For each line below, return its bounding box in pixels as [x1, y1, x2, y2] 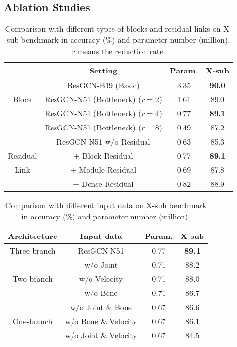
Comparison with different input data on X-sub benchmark [5, 200, 207, 211]
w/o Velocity [79, 273, 123, 285]
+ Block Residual [73, 150, 133, 162]
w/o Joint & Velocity [65, 329, 137, 341]
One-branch [13, 315, 53, 327]
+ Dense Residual [73, 178, 134, 190]
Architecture [8, 230, 57, 242]
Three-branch [9, 245, 55, 256]
